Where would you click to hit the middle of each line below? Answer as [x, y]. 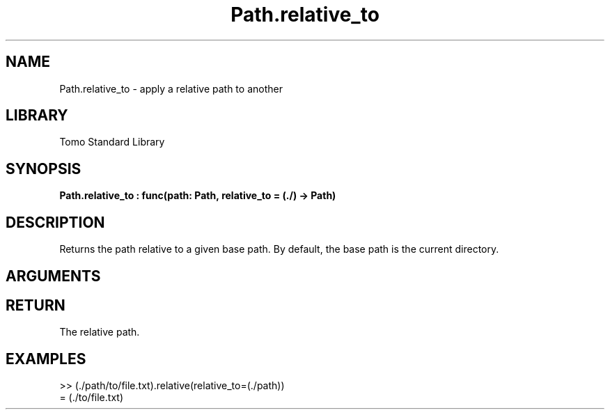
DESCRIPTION [55, 222]
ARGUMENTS [53, 276]
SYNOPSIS [44, 169]
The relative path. [100, 332]
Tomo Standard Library [112, 142]
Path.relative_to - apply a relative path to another [171, 88]
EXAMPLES [46, 359]
